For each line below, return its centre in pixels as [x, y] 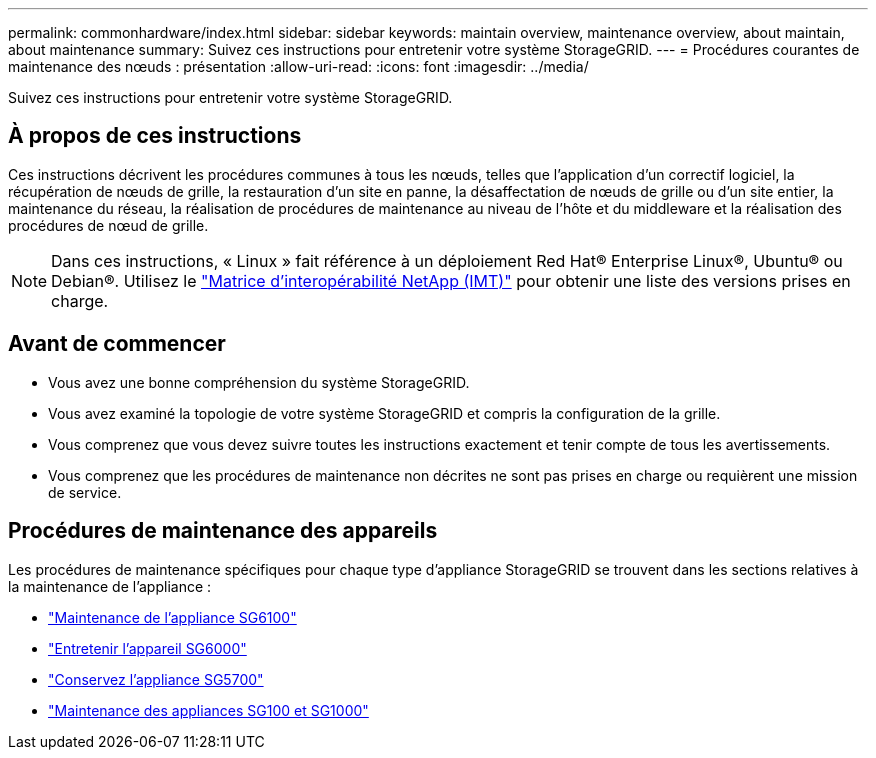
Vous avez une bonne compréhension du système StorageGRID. [259, 382]
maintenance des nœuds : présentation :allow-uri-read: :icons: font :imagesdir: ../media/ [298, 66]
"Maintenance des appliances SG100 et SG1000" [208, 710]
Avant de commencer [117, 344]
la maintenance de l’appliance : [110, 586]
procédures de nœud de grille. [108, 225]
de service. [85, 492]
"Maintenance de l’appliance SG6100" [172, 617]
